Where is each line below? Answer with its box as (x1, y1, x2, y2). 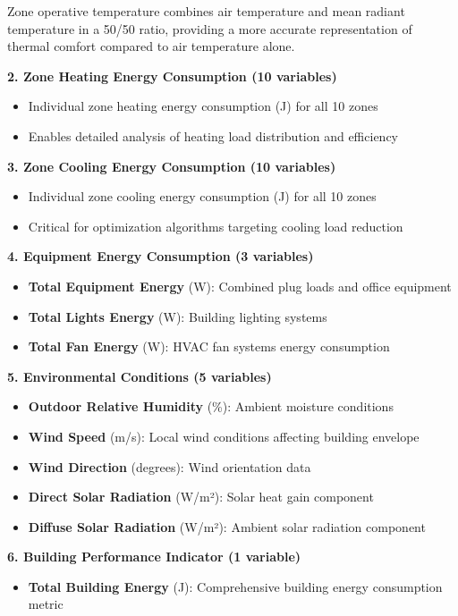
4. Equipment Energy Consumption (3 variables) (7, 247, 314, 266)
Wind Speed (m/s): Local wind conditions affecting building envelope (28, 426, 420, 445)
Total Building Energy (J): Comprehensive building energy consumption (28, 577, 443, 595)
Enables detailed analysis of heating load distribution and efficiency (28, 126, 398, 145)
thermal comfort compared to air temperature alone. (7, 37, 295, 55)
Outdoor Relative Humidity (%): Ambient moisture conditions (28, 397, 394, 416)
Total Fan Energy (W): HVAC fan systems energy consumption (28, 337, 390, 356)
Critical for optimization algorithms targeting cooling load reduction (28, 216, 403, 235)
